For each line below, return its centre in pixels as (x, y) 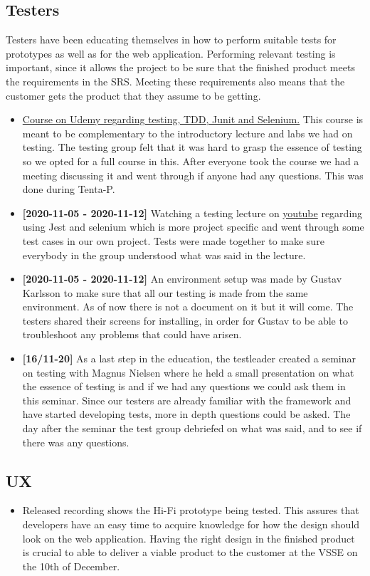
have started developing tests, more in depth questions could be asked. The (186, 414)
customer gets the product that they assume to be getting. (133, 95)
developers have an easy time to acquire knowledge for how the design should (191, 524)
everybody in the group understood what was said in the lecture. (164, 255)
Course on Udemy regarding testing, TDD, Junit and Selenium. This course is (193, 119)
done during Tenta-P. (69, 189)
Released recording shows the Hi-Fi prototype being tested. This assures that (191, 510)
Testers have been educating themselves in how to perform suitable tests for (171, 40)
